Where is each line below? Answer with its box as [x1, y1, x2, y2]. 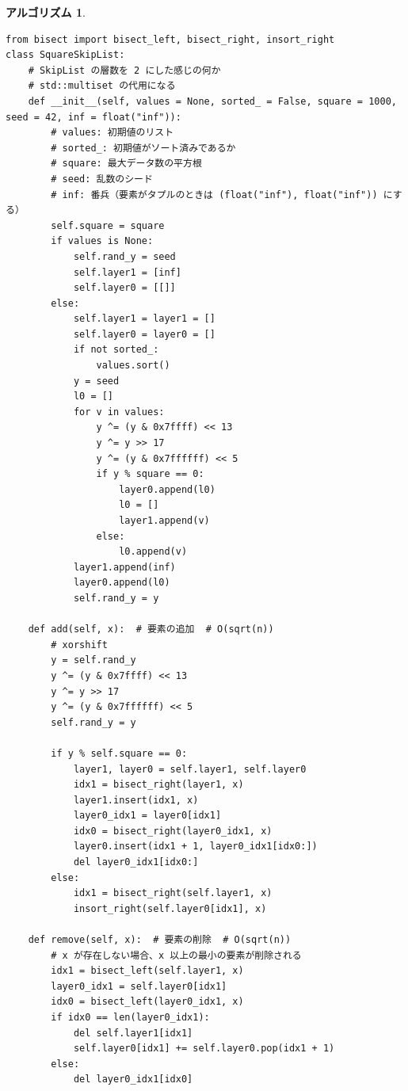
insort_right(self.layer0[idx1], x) [73, 902, 267, 914]
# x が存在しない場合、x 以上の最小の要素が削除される [51, 949, 302, 961]
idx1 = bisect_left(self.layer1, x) [51, 965, 244, 977]
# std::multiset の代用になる [28, 80, 176, 92]
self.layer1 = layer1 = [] [73, 313, 215, 325]
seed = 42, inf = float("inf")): [6, 111, 181, 123]
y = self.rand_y [51, 654, 136, 666]
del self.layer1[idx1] [73, 1027, 193, 1039]
